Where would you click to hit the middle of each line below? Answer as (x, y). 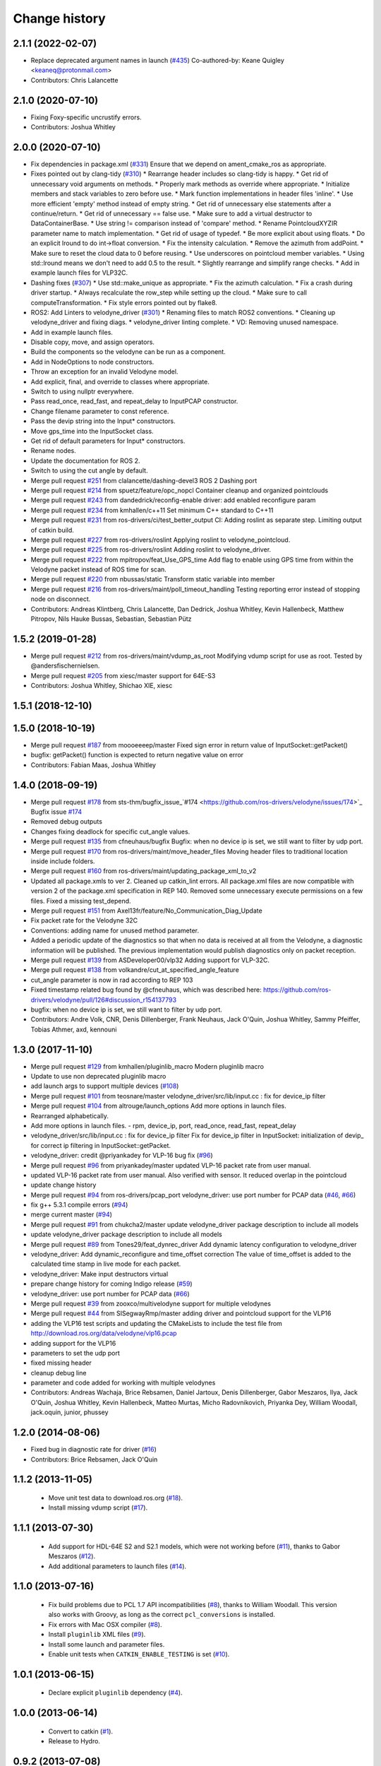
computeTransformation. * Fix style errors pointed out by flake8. (124, 302)
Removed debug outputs (66, 822)
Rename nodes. (54, 451)
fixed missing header (61, 1363)
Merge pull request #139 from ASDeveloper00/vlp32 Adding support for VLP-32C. (150, 960)
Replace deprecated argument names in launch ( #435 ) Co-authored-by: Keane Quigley (158, 61)
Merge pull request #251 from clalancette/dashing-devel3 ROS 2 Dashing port (144, 480)
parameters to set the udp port (75, 1353)
